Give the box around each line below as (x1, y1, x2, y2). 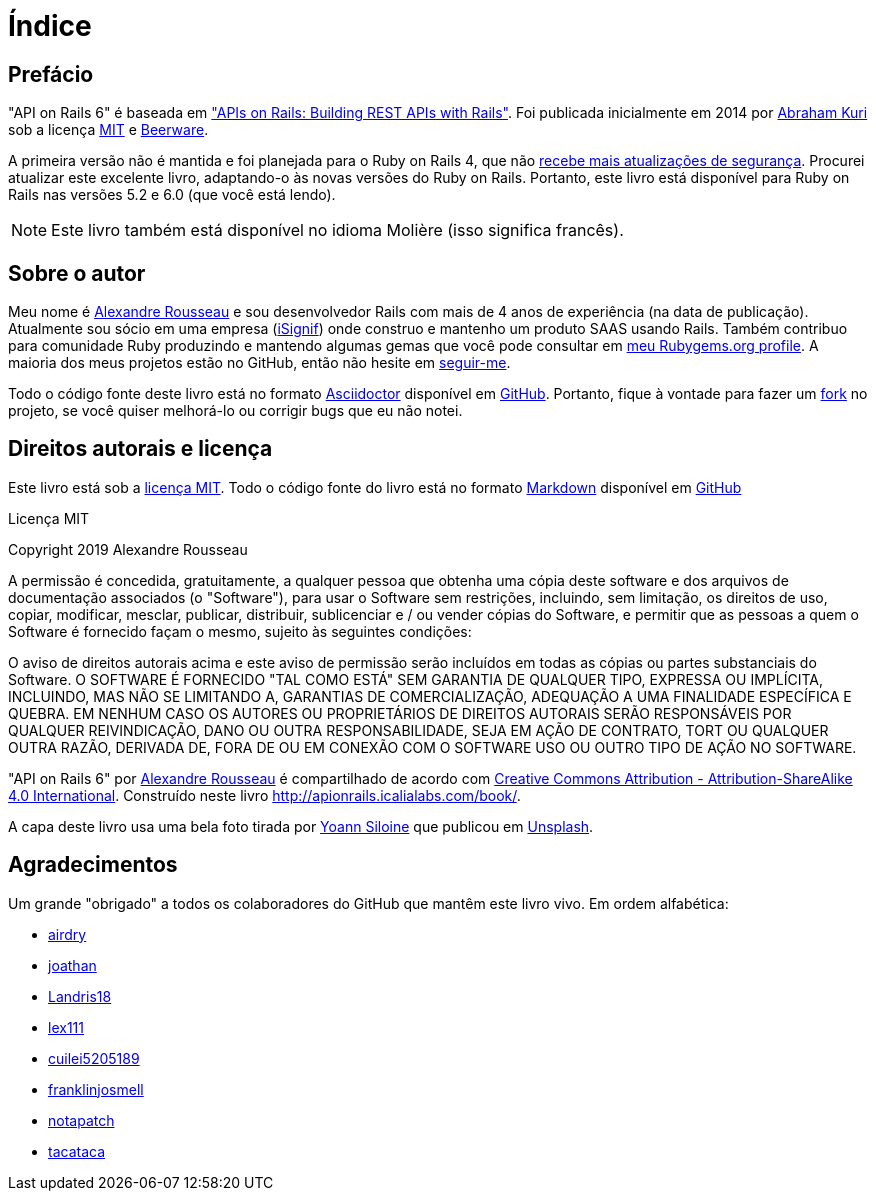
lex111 (48, 1018, 84, 1036)
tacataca (48, 1142, 106, 1160)
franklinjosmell (48, 1080, 144, 1098)
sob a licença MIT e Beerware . (8, 121, 209, 139)
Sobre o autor (8, 260, 146, 286)
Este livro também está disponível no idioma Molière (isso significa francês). (51, 220, 624, 241)
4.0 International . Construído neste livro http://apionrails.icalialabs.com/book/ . (8, 786, 521, 804)
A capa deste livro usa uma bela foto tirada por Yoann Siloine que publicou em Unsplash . (8, 817, 594, 835)
